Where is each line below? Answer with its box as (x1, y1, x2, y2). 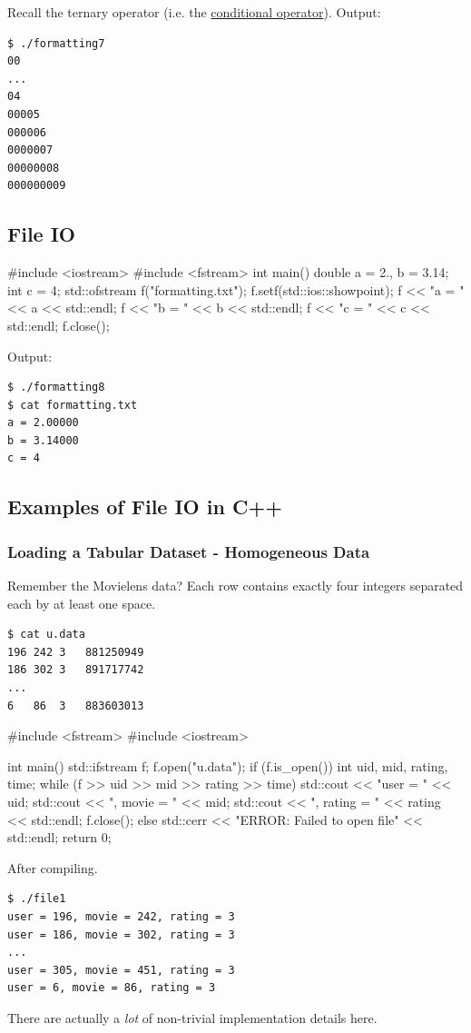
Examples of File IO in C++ (7, 492, 282, 521)
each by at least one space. (7, 593, 156, 612)
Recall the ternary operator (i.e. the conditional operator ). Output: (7, 3, 381, 21)
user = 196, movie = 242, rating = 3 (7, 909, 235, 923)
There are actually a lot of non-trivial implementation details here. (7, 1008, 378, 1027)
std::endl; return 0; (7, 828, 112, 847)
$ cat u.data (7, 628, 85, 641)
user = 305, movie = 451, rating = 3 (7, 963, 235, 977)
